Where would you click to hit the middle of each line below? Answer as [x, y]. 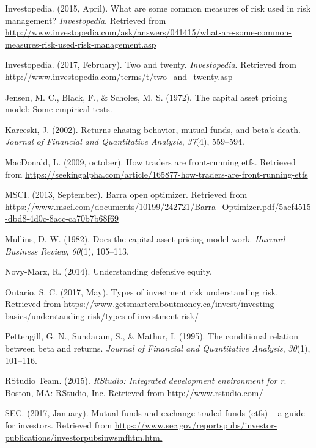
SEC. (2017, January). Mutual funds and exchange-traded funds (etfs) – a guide [155, 413]
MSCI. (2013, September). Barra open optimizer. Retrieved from [126, 194]
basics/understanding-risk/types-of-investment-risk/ [102, 315]
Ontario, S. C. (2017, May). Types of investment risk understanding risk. [142, 291]
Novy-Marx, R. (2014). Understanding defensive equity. [108, 271]
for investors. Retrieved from [59, 425]
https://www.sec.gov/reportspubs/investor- [196, 425]
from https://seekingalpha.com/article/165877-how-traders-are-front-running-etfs [156, 174]
